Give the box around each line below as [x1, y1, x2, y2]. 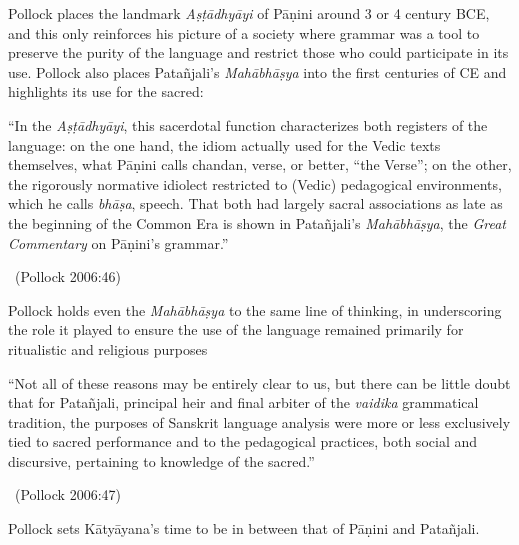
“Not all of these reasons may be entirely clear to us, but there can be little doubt [8, 372, 511, 393]
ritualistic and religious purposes [8, 338, 208, 359]
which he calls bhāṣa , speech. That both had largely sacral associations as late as [8, 193, 503, 214]
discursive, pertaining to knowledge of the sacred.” [8, 450, 315, 471]
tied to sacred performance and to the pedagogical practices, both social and [8, 431, 477, 452]
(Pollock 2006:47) [14, 484, 121, 505]
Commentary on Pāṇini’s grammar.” [8, 232, 229, 253]
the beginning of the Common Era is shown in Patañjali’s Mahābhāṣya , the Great [8, 212, 506, 233]
